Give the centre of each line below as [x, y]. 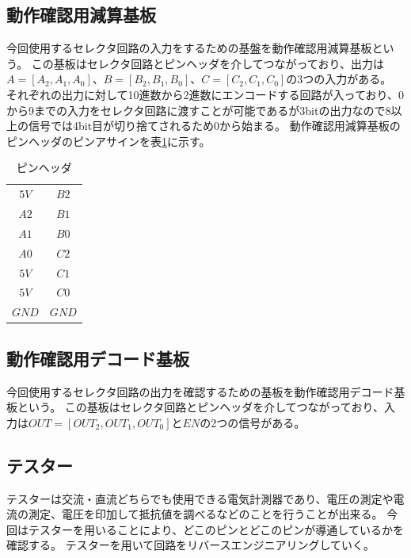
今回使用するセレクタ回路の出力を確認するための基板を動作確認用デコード [200, 391]
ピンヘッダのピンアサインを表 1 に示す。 [108, 141]
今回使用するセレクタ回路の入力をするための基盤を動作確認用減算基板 [189, 48]
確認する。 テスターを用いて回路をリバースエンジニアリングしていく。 [191, 545]
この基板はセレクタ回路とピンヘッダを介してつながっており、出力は [207, 63]
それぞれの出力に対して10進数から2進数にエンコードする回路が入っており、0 [205, 94]
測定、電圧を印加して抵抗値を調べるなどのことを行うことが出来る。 [205, 514]
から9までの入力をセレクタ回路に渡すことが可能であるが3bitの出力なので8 [199, 110]
